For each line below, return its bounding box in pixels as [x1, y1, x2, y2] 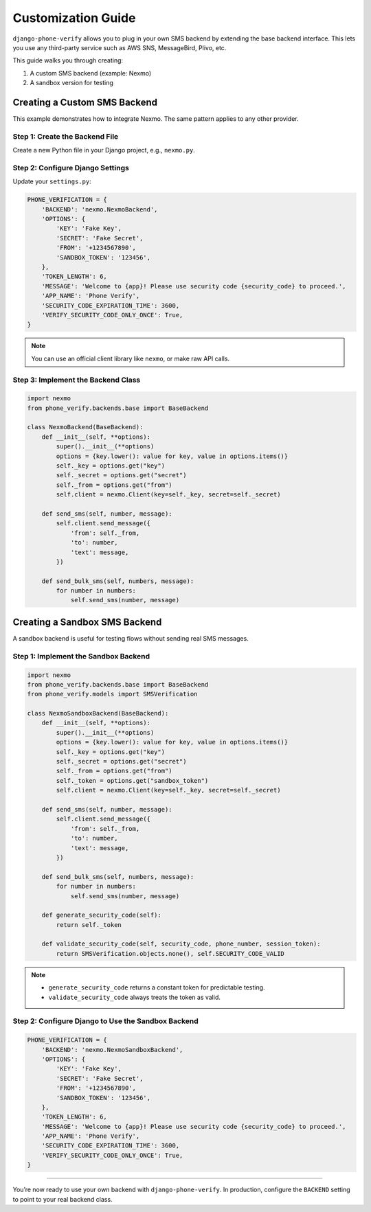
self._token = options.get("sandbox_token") [56, 777, 209, 784]
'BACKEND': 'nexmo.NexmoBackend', [41, 205, 158, 213]
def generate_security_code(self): [41, 911, 161, 919]
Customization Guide [12, 10, 136, 25]
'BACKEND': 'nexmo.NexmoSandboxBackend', [41, 1046, 183, 1053]
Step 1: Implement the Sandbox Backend [12, 651, 150, 661]
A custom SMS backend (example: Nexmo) [30, 69, 152, 77]
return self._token [56, 921, 122, 928]
